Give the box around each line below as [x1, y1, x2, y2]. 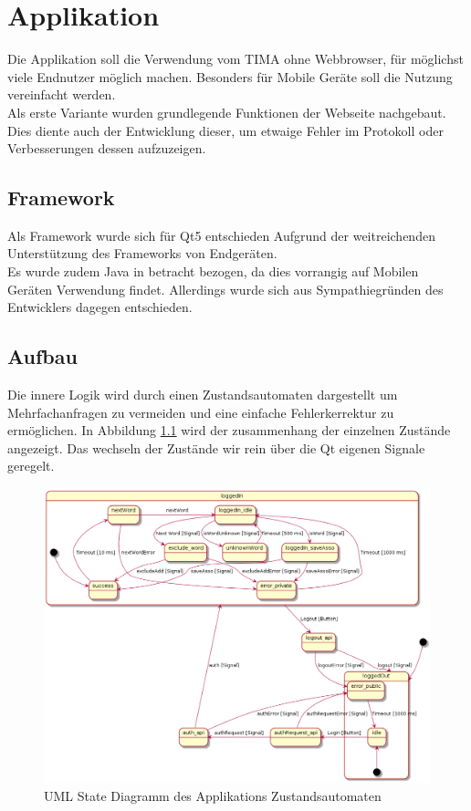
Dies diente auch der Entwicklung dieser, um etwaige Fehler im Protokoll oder [7, 120, 444, 140]
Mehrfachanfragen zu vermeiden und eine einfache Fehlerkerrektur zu [7, 402, 394, 421]
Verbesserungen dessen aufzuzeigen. [7, 139, 206, 158]
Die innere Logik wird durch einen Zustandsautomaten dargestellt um [7, 385, 398, 404]
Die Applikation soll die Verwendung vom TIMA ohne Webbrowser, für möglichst [7, 49, 464, 68]
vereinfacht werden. [7, 85, 116, 104]
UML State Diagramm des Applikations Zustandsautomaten [44, 786, 382, 805]
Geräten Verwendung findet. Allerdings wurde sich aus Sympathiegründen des [7, 279, 444, 298]
